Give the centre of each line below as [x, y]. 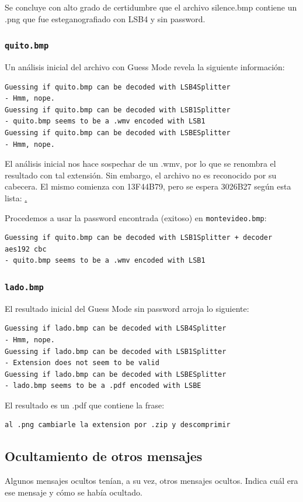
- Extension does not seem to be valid [82, 363]
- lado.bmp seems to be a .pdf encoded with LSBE [103, 386]
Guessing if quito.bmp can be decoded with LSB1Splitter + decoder [139, 238]
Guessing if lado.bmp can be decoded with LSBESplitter [116, 374]
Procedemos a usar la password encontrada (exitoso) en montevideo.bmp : [136, 217]
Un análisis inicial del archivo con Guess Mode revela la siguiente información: [145, 66]
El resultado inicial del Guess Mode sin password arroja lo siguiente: [127, 308]
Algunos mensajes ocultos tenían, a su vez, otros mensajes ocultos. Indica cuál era [151, 481]
